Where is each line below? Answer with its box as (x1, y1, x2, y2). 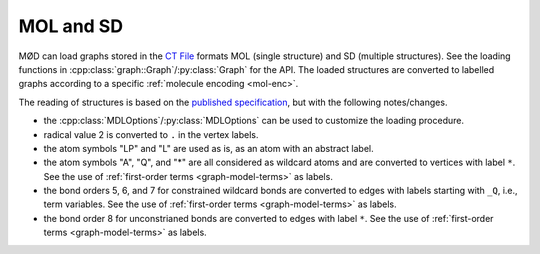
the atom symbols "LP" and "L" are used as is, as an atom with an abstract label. (43, 142, 374, 154)
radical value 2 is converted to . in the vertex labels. (43, 128, 259, 140)
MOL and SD (18, 15, 124, 37)
